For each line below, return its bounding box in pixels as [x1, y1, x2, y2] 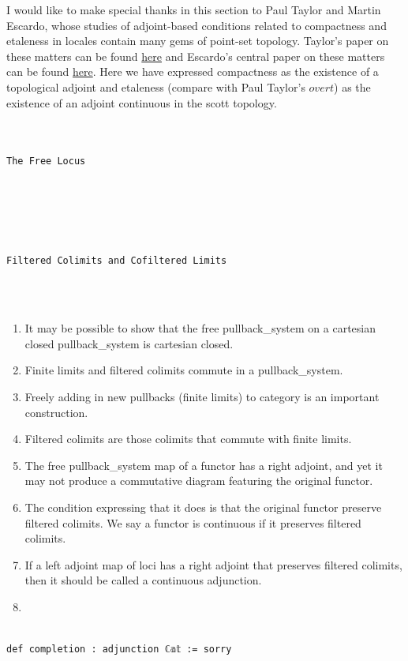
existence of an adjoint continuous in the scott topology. [6, 94, 277, 111]
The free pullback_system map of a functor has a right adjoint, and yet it [24, 456, 383, 473]
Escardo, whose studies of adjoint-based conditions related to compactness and [6, 17, 387, 33]
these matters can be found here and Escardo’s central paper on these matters [6, 47, 385, 64]
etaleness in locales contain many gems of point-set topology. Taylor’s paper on [6, 32, 389, 49]
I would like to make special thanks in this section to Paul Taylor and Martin [6, 2, 381, 17]
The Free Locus [6, 156, 86, 167]
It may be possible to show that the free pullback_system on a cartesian [24, 320, 376, 336]
